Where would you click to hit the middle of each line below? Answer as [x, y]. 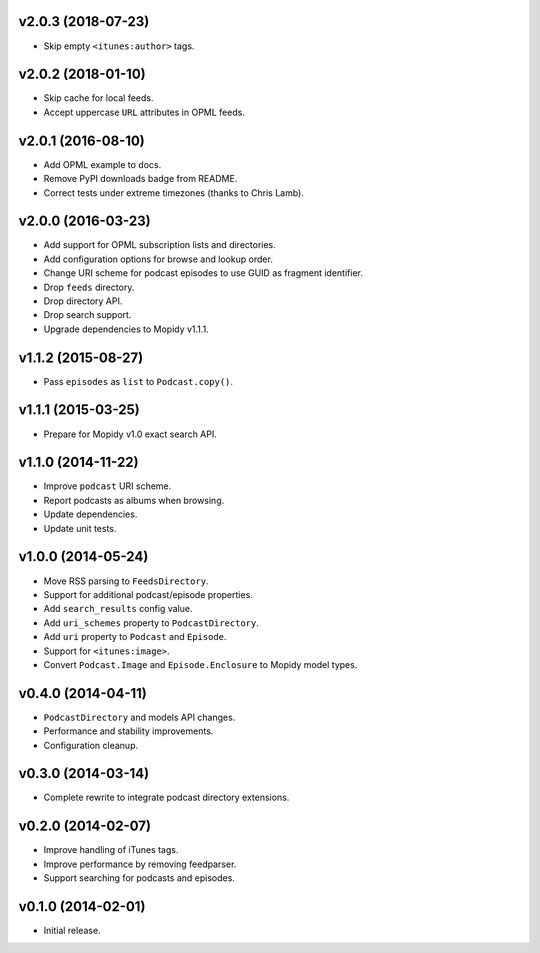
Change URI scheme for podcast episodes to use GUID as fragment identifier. [203, 273]
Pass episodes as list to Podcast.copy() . [138, 381]
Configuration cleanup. [91, 745]
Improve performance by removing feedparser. [140, 864]
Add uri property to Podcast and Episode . [135, 637]
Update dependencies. [90, 514]
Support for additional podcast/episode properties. [148, 594]
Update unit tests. [80, 528]
